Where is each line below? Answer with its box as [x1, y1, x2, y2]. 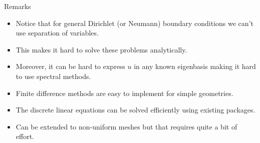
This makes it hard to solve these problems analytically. [16, 44, 187, 54]
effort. [16, 131, 35, 141]
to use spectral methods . [16, 70, 91, 81]
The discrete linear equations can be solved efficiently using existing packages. [16, 104, 255, 115]
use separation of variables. [16, 27, 99, 38]
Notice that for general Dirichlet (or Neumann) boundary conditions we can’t [16, 17, 253, 28]
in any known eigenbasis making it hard [134, 61, 256, 71]
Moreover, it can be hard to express [16, 61, 125, 71]
